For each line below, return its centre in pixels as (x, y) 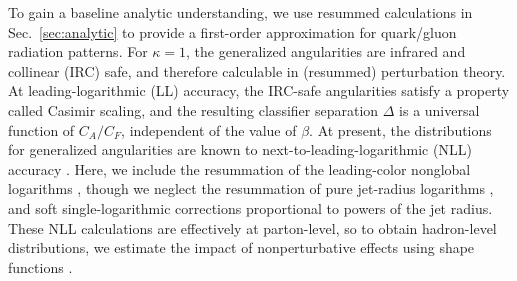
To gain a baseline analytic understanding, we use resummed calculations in (240, 12)
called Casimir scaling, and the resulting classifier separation (193, 109)
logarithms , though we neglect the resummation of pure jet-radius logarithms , (251, 188)
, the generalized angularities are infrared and (326, 51)
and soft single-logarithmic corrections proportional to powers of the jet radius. (250, 207)
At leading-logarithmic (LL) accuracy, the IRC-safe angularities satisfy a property (259, 90)
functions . (40, 266)
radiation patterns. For (78, 51)
